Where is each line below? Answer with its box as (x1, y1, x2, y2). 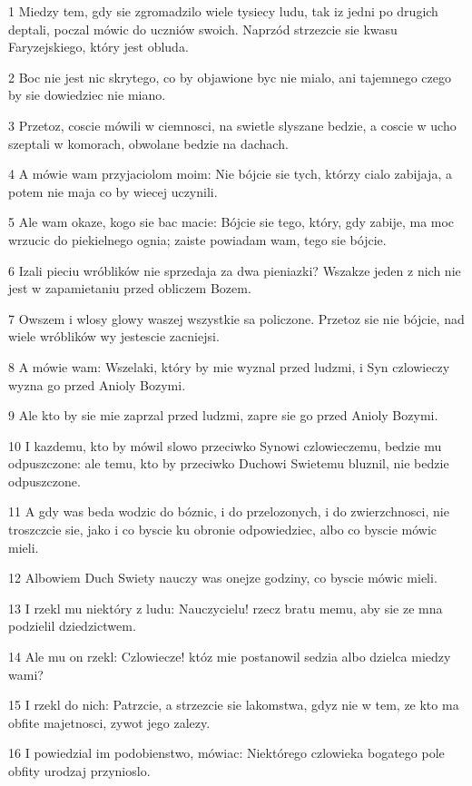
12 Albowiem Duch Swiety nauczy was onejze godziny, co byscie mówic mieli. (8, 568, 438, 587)
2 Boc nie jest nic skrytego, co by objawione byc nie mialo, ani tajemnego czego (8, 67, 451, 86)
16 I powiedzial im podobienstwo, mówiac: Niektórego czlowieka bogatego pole (8, 743, 445, 762)
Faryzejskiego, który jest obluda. (8, 37, 189, 56)
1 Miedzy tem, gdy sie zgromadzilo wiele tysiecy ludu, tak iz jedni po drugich (8, 2, 438, 20)
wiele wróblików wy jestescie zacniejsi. (8, 327, 220, 346)
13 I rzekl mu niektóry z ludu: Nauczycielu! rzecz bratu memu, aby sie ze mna (8, 598, 443, 617)
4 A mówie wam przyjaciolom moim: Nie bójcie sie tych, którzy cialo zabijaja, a (8, 164, 452, 183)
